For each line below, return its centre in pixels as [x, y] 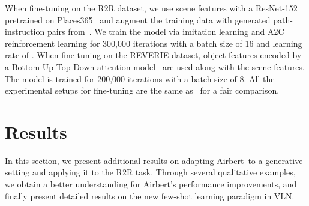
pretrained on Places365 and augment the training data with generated [138, 20]
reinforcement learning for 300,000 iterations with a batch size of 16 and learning [154, 43]
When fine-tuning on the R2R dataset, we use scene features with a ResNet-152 [151, 8]
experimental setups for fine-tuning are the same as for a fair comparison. [142, 90]
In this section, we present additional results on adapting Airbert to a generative [154, 160]
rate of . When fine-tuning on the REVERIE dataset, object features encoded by [153, 55]
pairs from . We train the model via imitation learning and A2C [166, 32]
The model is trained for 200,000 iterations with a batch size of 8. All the [140, 78]
